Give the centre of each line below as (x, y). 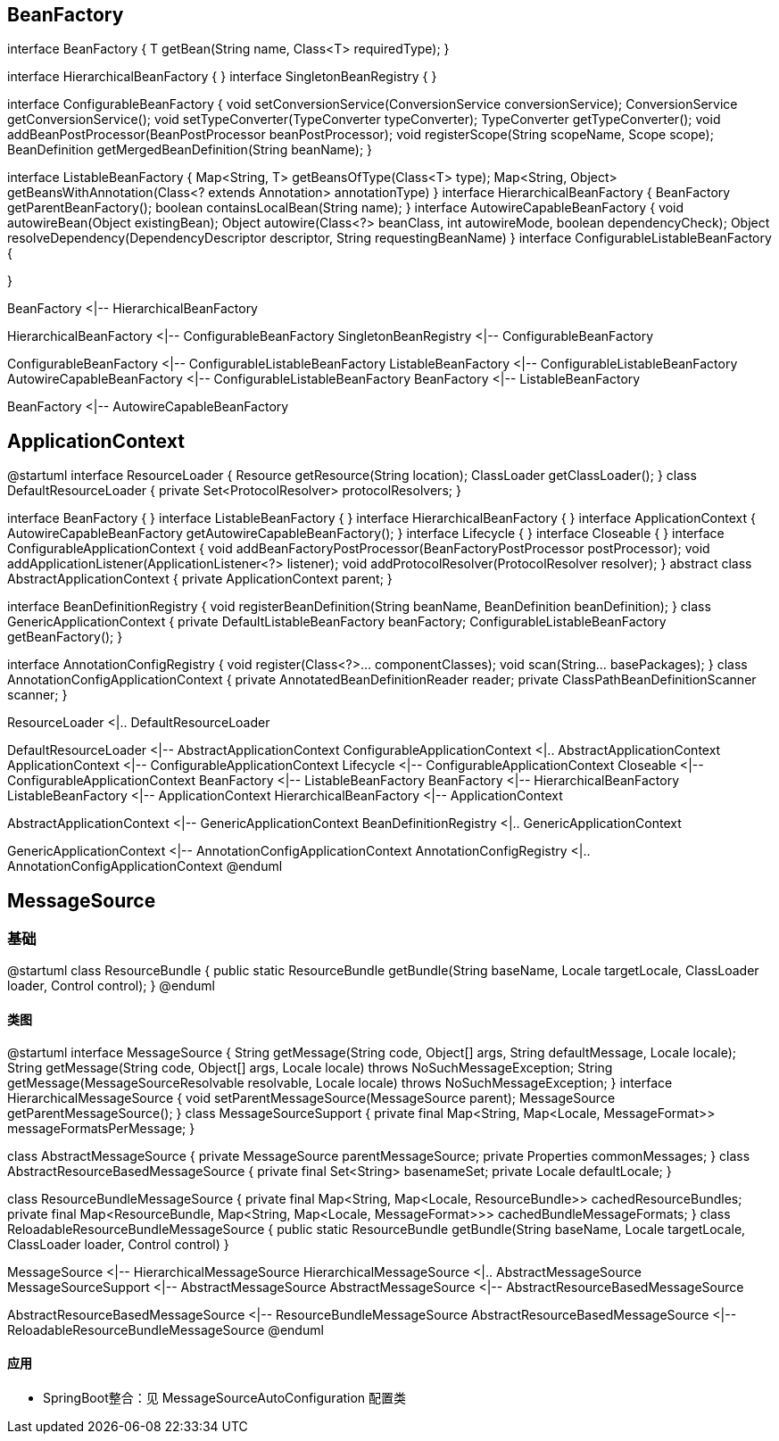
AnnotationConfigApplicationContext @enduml (145, 866)
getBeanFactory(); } (65, 637)
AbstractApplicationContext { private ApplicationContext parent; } (200, 579)
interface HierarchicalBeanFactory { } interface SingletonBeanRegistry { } (222, 77)
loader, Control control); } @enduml (111, 986)
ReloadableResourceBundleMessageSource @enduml (166, 1329)
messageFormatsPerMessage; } (101, 1128)
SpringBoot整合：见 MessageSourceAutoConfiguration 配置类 (225, 1397)
